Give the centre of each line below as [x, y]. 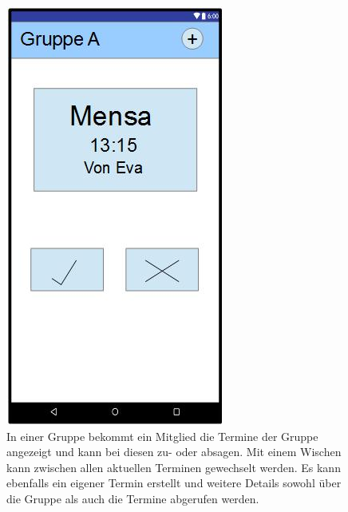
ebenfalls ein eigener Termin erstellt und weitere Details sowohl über [174, 483]
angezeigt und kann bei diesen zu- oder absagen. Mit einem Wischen [174, 452]
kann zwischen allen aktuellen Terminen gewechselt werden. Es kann [174, 467]
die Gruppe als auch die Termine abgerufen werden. [133, 498]
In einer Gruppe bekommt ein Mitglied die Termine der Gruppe [162, 436]
